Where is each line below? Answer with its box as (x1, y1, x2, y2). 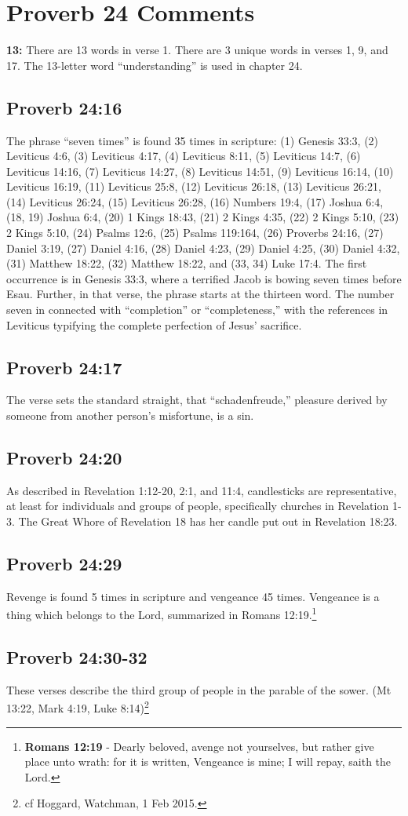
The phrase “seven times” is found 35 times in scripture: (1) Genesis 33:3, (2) (6, 132, 379, 148)
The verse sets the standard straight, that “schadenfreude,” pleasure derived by (6, 392, 388, 408)
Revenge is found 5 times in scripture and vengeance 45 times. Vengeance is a (6, 588, 380, 604)
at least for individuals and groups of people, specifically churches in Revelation (6, 497, 389, 514)
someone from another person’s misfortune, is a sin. (6, 407, 254, 424)
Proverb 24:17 (6, 355, 122, 379)
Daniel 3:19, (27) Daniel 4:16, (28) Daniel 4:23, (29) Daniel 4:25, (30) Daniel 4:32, (6, 239, 400, 256)
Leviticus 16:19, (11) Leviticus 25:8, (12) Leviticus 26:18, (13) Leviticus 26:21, (6, 178, 381, 195)
